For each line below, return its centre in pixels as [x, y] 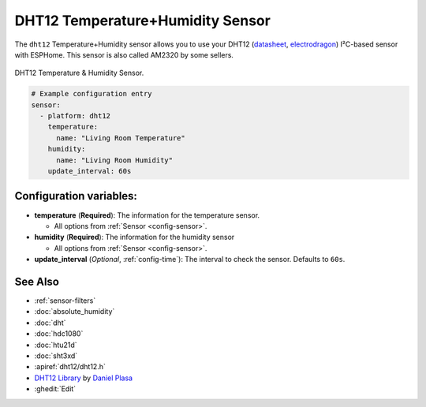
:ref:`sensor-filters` [65, 301]
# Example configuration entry [92, 94]
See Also [37, 281]
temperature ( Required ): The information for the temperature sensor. [147, 215]
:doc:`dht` [50, 323]
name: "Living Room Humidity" [115, 160]
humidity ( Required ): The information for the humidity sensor [135, 237]
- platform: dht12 [75, 116]
